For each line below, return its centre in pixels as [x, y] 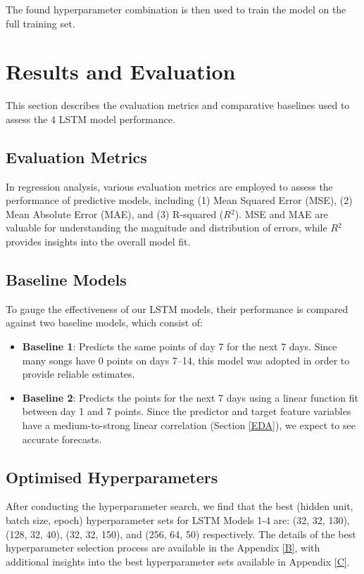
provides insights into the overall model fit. [98, 242]
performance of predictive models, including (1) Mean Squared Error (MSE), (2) [179, 200]
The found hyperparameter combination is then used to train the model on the [176, 9]
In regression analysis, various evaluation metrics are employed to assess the [169, 186]
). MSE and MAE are [281, 213]
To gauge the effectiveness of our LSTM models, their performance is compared [177, 308]
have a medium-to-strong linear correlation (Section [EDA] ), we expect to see [189, 425]
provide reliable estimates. [79, 374]
